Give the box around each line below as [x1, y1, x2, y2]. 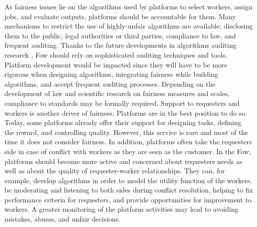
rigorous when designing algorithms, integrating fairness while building [4, 69, 219, 79]
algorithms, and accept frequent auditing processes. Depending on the [4, 78, 216, 89]
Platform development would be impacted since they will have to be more [4, 59, 227, 69]
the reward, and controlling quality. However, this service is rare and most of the [4, 127, 249, 137]
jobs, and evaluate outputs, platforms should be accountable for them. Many [4, 11, 236, 21]
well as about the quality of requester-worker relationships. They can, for [4, 165, 225, 176]
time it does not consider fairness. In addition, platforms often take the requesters [4, 136, 252, 147]
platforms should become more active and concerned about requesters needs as [4, 156, 243, 166]
